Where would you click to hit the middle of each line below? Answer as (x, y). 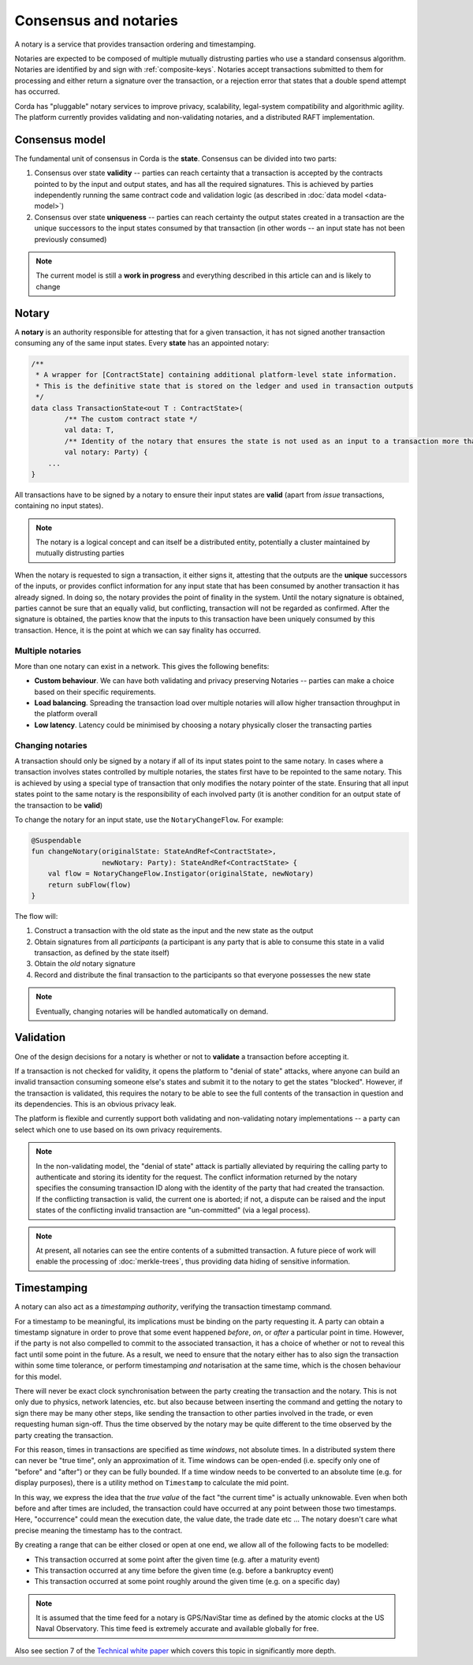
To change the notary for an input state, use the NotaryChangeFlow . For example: (149, 819)
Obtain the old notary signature (85, 964)
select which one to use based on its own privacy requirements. (118, 1129)
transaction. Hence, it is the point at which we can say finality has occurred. (138, 630)
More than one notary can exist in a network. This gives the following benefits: (142, 666)
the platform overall (66, 714)
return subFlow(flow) (89, 885)
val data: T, (89, 430)
